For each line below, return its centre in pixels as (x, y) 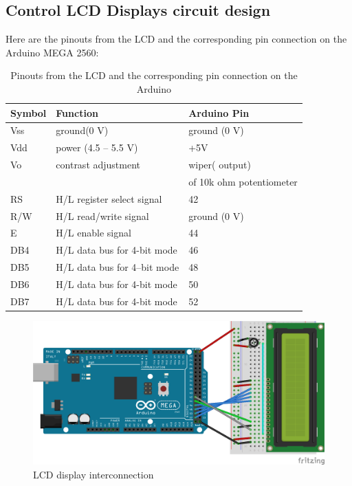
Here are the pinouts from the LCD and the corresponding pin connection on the (176, 39)
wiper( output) (220, 165)
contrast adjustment (98, 165)
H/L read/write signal (102, 216)
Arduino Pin (219, 112)
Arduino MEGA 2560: (52, 52)
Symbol (29, 112)
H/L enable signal (93, 233)
